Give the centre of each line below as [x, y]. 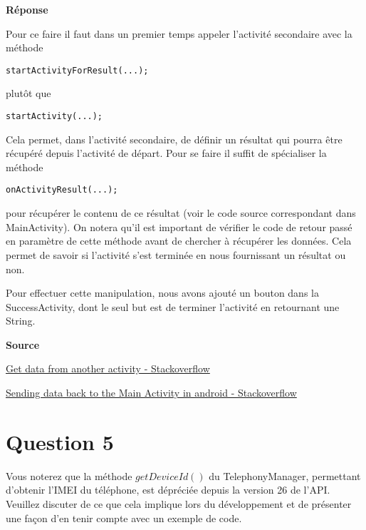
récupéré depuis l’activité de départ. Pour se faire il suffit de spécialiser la [166, 153]
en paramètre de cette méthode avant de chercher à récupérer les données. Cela [179, 241]
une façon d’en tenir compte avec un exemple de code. [124, 518]
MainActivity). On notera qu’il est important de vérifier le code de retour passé [179, 226]
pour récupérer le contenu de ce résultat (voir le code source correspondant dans [181, 213]
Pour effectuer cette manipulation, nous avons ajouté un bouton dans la [162, 293]
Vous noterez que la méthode [69, 475]
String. [21, 321]
